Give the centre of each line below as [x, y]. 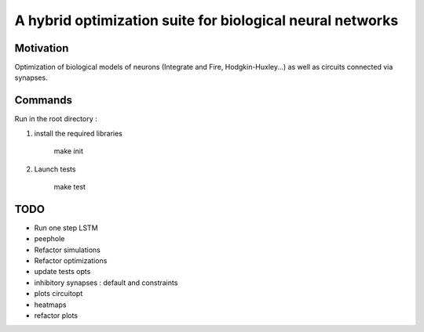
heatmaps [50, 305]
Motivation [42, 48]
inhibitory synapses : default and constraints [106, 283]
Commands [44, 101]
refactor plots [56, 315]
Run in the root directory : [56, 119]
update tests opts [62, 272]
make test [70, 186]
